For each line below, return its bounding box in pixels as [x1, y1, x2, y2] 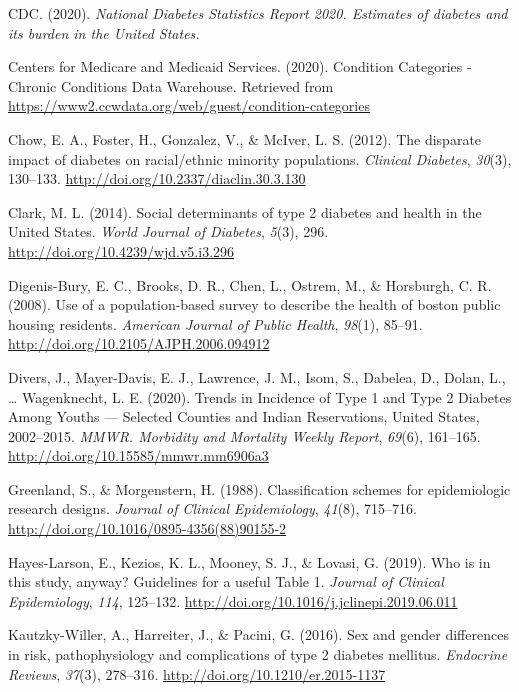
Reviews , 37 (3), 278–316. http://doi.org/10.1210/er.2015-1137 [8, 663, 386, 684]
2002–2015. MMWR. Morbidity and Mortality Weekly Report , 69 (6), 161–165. [8, 425, 481, 446]
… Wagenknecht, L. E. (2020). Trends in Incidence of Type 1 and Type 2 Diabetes [8, 386, 512, 407]
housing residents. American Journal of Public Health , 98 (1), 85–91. [8, 313, 423, 334]
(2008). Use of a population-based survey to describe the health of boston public [8, 294, 501, 315]
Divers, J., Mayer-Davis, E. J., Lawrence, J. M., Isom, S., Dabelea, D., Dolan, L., [8, 366, 506, 387]
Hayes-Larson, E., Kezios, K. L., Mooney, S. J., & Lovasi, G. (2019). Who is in [8, 551, 491, 572]
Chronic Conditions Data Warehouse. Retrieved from [8, 75, 334, 96]
